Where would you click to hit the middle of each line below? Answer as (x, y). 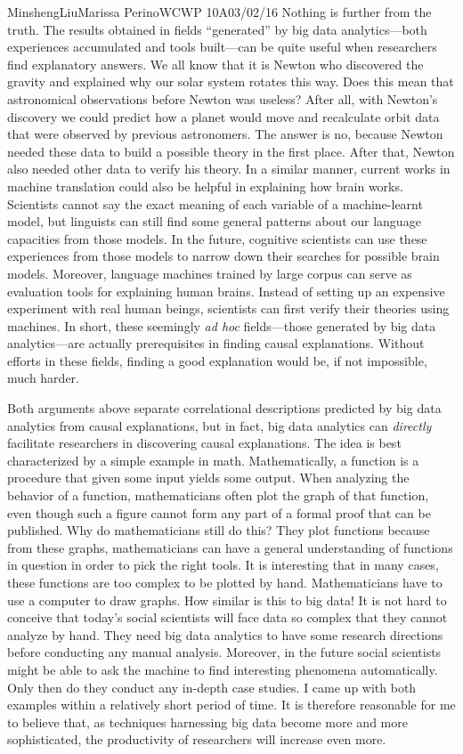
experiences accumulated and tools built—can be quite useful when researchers (222, 47)
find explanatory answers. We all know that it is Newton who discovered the (215, 64)
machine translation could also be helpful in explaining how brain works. (205, 186)
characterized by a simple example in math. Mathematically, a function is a (213, 460)
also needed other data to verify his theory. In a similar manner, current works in (229, 169)
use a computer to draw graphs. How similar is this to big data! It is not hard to (227, 600)
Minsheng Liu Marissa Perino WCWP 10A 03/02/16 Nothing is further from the (219, 12)
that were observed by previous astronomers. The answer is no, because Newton (225, 134)
